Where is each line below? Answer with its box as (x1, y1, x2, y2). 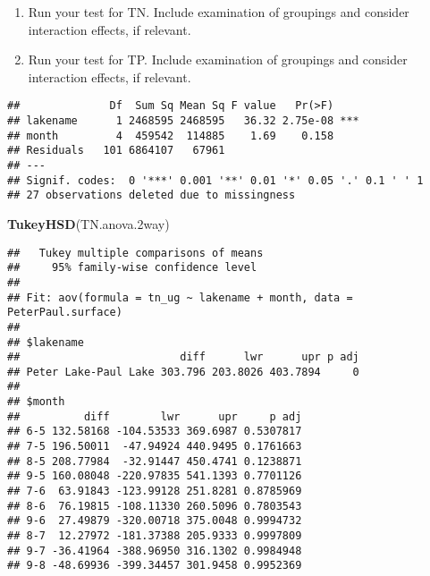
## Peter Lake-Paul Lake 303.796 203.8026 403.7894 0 (7, 365, 359, 378)
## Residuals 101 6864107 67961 (7, 144, 225, 157)
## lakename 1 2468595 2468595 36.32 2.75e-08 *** (7, 114, 359, 128)
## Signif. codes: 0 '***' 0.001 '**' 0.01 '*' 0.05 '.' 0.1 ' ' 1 (7, 174, 424, 187)
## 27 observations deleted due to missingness (7, 189, 296, 202)
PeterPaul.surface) (7, 306, 122, 319)
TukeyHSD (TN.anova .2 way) (7, 214, 170, 233)
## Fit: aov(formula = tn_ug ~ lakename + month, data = (7, 291, 353, 304)
